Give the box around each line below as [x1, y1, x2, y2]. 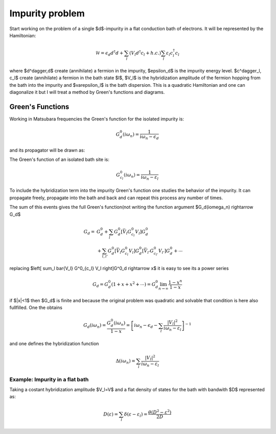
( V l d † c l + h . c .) [129, 49, 161, 57]
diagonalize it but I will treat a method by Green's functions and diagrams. [9, 89, 165, 95]
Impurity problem [9, 8, 85, 19]
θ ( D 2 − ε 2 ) [148, 408, 172, 415]
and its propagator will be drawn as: [9, 147, 85, 153]
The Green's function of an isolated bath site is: [9, 156, 109, 162]
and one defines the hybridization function [9, 340, 99, 347]
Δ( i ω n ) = [116, 358, 135, 365]
